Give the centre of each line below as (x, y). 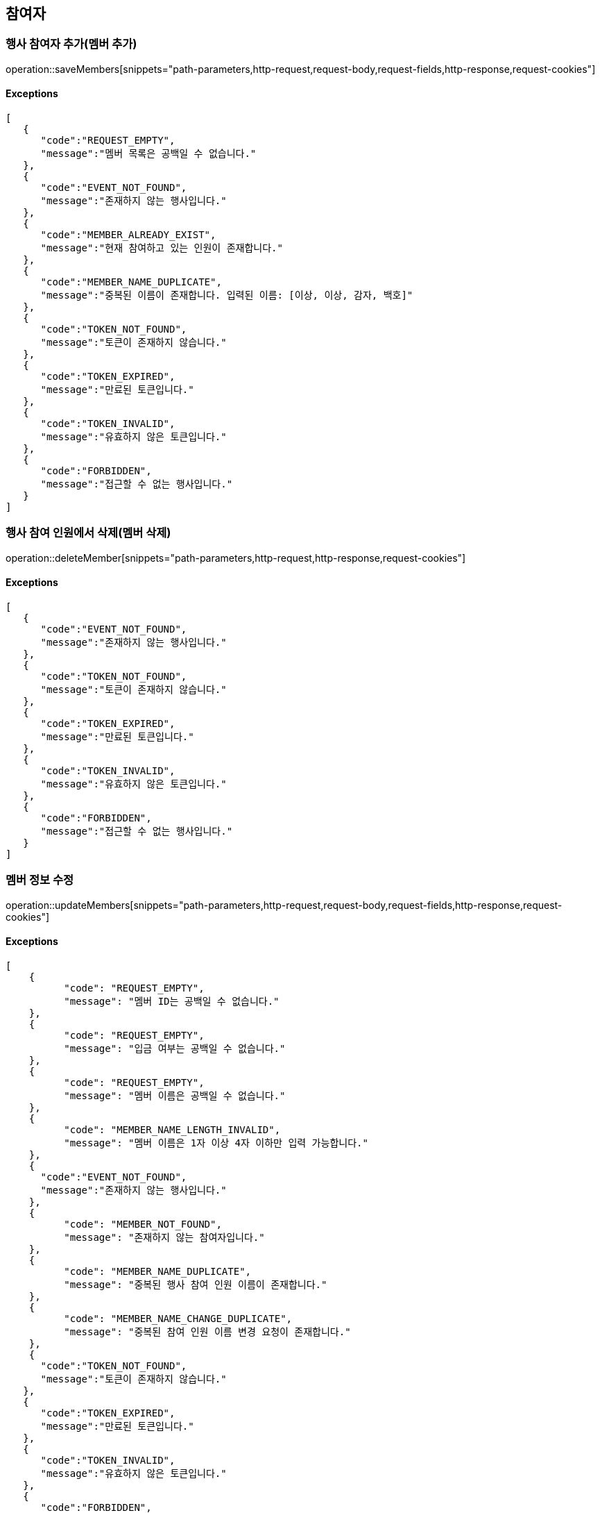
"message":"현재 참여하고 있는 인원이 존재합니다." (162, 248)
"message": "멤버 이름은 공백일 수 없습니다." (175, 1095)
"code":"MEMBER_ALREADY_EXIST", (128, 235)
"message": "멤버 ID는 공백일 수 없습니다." (172, 1001)
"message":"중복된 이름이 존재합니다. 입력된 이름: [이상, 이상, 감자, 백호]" (227, 295)
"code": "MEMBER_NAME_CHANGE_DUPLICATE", (178, 1318)
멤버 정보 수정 (40, 880)
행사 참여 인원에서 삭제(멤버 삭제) (88, 533)
